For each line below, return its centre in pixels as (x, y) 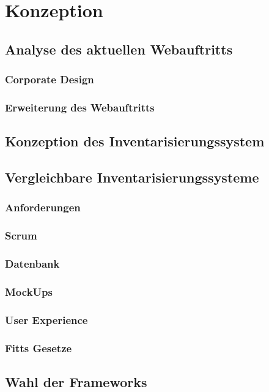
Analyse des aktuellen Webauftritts (119, 49)
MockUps (29, 291)
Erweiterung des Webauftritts (80, 107)
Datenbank (32, 264)
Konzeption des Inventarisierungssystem (135, 141)
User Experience (46, 319)
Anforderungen (43, 207)
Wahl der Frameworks (76, 381)
